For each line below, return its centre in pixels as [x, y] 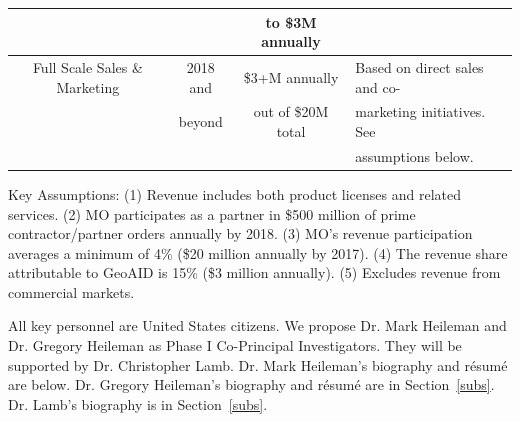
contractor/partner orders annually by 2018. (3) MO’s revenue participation [240, 233]
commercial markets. [71, 291]
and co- [378, 86]
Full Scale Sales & [87, 66]
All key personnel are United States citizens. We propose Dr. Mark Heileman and [257, 325]
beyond [200, 121]
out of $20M [291, 111]
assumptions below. [414, 155]
